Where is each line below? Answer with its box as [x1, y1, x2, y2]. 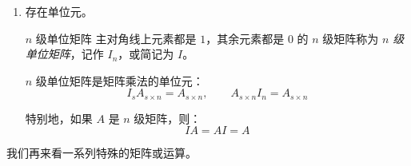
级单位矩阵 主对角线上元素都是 [35, 30, 197, 46]
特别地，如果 [25, 109, 93, 126]
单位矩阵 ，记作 [25, 45, 104, 62]
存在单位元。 [25, 3, 93, 19]
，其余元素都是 [205, 30, 285, 46]
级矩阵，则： [134, 109, 202, 126]
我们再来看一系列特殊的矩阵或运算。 [6, 144, 197, 161]
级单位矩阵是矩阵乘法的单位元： [35, 72, 204, 89]
